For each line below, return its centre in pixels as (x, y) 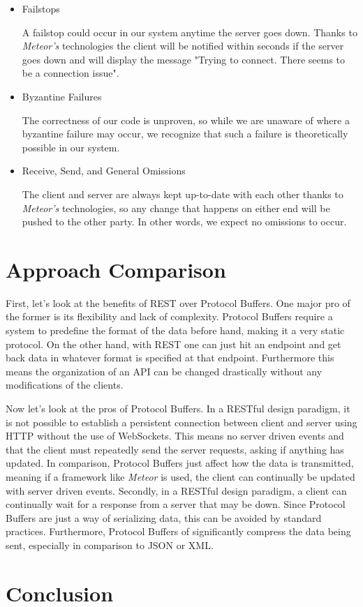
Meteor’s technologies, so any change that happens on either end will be (176, 208)
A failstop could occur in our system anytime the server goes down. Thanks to (190, 32)
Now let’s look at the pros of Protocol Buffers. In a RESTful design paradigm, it (178, 408)
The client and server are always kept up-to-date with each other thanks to (183, 194)
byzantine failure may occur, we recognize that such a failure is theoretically (185, 134)
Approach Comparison (116, 269)
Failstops (41, 8)
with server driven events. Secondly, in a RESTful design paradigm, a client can (176, 490)
